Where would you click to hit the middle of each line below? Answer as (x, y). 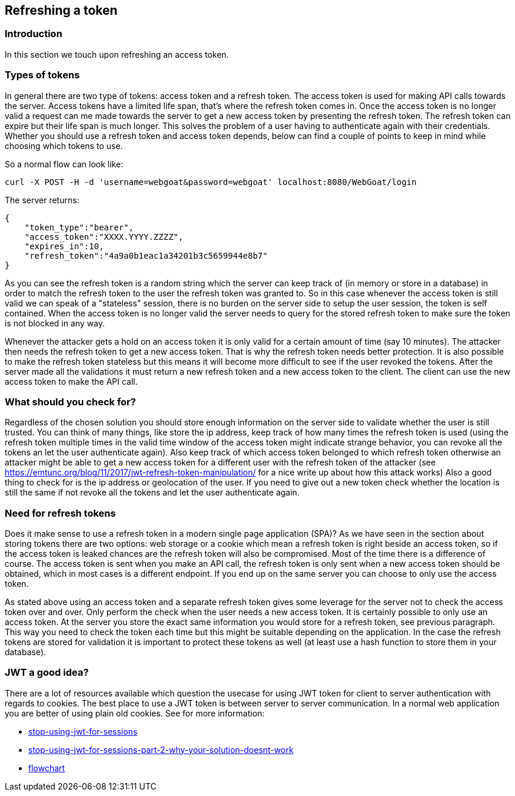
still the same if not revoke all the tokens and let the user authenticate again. (152, 493)
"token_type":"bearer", (79, 227)
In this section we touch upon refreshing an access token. (117, 54)
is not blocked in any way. (55, 323)
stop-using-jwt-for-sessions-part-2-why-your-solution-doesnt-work (161, 749)
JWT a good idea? (47, 673)
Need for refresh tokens (60, 513)
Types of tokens (42, 75)
